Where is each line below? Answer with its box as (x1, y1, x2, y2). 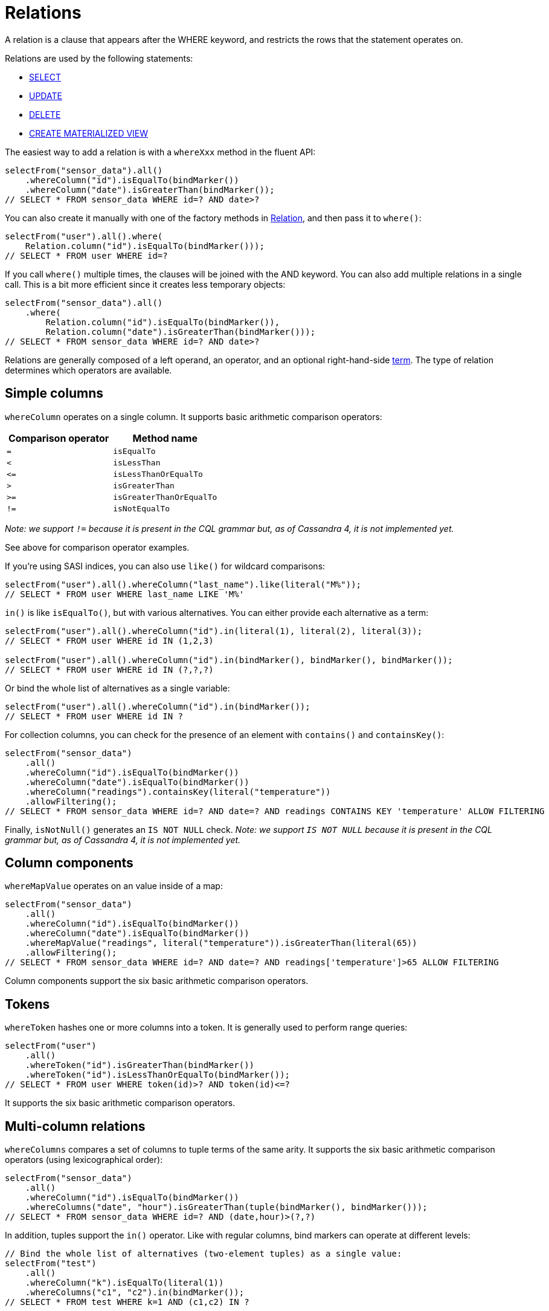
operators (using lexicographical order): (5, 1154, 163, 1165)
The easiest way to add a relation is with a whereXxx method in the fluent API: (5, 146, 316, 157)
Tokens (5, 996, 50, 1012)
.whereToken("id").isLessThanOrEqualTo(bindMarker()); (25, 1070, 291, 1080)
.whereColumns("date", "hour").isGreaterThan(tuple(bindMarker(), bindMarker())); (25, 1202, 428, 1212)
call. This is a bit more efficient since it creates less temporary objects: (5, 279, 286, 290)
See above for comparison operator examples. (5, 542, 190, 552)
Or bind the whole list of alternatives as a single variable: (5, 682, 230, 693)
